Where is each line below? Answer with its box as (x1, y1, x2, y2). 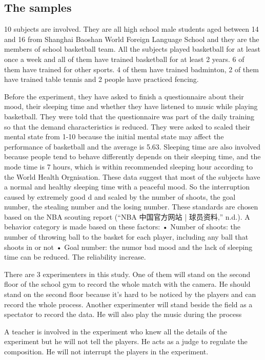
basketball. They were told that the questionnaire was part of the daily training (4, 111, 255, 121)
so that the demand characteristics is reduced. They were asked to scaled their (4, 121, 251, 132)
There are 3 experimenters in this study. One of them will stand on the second (4, 268, 251, 279)
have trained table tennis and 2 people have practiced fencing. (4, 74, 199, 84)
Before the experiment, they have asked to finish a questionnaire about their (4, 91, 244, 101)
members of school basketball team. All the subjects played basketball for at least (4, 44, 260, 54)
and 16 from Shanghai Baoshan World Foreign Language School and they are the (4, 33, 259, 44)
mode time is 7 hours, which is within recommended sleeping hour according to (4, 161, 253, 172)
